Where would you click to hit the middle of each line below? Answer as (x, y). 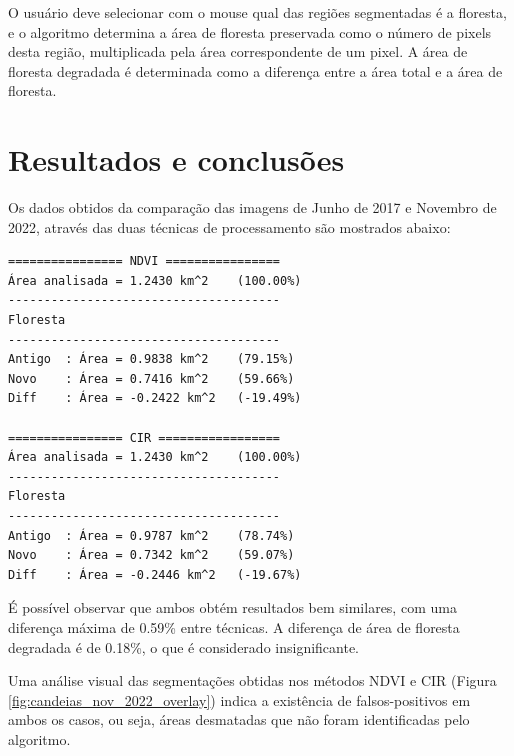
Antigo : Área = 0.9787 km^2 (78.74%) (151, 535)
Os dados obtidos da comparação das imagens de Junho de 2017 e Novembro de (252, 207)
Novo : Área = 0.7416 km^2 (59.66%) (151, 378)
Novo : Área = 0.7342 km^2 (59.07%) (151, 555)
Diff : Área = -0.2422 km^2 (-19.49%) (155, 398)
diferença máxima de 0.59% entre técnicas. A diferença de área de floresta (234, 626)
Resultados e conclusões (176, 159)
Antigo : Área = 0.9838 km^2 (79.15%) (151, 359)
